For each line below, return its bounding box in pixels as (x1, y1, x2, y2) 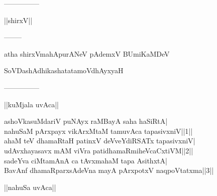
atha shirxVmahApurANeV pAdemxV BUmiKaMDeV (4, 48, 170, 59)
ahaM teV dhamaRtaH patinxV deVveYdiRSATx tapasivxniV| (4, 135, 195, 146)
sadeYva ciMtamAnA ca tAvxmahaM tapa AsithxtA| (4, 155, 167, 165)
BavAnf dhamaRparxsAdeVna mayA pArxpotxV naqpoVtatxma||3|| (4, 165, 214, 175)
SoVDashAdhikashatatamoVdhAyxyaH (4, 65, 124, 76)
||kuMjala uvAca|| (4, 99, 59, 109)
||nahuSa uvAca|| (4, 181, 56, 192)
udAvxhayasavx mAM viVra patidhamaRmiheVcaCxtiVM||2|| (4, 145, 193, 155)
